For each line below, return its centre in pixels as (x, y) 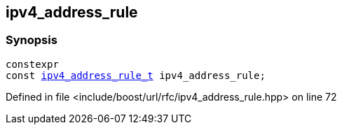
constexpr (32, 64)
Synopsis (32, 40)
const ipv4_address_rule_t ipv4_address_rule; (136, 75)
